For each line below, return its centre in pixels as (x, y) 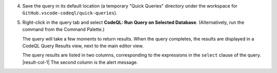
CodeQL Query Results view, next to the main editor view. (83, 46)
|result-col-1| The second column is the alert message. (80, 62)
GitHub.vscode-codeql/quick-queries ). (70, 13)
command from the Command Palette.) (63, 29)
